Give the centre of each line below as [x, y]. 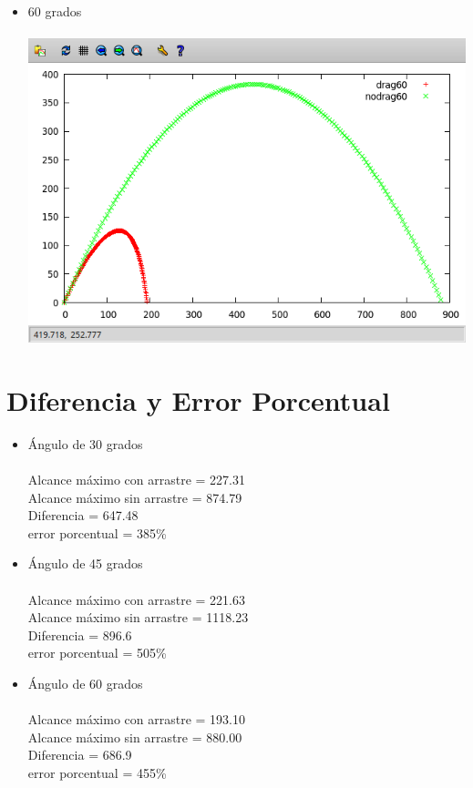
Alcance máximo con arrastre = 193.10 [136, 719]
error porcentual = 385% [97, 532]
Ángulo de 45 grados [85, 563]
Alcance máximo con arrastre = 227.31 [136, 479]
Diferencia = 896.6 [80, 634]
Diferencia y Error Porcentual [198, 399]
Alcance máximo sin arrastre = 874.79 [135, 497]
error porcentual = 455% [97, 772]
